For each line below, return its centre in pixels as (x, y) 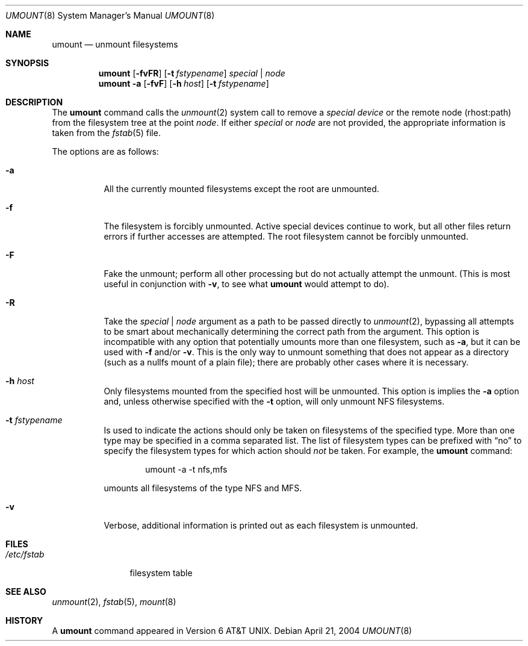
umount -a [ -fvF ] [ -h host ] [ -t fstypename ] (184, 83)
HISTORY (24, 620)
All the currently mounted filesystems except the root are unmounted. (241, 189)
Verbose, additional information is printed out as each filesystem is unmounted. (261, 525)
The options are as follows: (105, 151)
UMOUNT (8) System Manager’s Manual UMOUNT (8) (110, 15)
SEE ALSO (26, 592)
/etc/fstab (25, 554)
